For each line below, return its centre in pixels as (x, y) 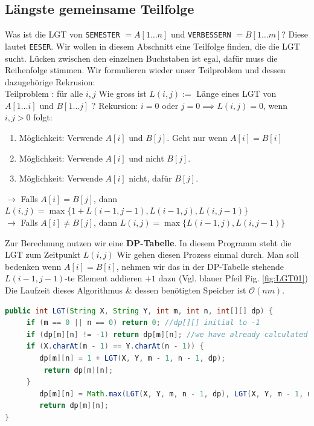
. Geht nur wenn (197, 138)
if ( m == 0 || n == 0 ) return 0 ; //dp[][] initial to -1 (143, 323)
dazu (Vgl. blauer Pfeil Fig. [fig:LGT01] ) (233, 278)
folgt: (43, 117)
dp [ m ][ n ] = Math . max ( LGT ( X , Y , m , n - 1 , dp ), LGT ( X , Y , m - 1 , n (176, 394)
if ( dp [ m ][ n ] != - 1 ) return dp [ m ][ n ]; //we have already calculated (167, 334)
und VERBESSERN (201, 34)
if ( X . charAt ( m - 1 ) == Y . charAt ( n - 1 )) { (115, 346)
